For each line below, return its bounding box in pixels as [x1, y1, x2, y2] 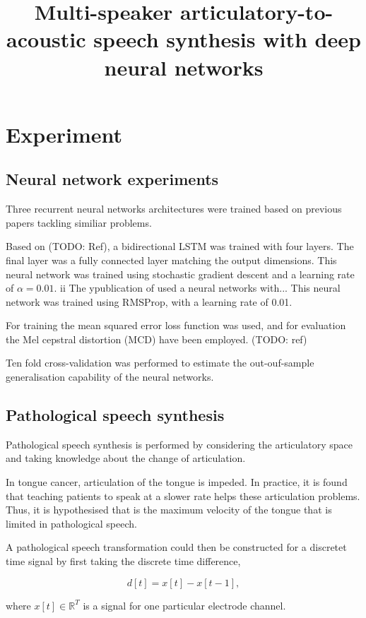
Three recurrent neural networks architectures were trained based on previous [6, 201, 342, 216]
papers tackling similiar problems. [6, 215, 152, 230]
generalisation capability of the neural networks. [6, 369, 214, 384]
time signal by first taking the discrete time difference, [6, 554, 241, 569]
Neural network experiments [6, 168, 219, 190]
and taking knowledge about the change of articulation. [6, 451, 246, 465]
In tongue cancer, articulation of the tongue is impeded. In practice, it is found [6, 475, 348, 489]
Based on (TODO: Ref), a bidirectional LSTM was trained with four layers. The [6, 239, 354, 254]
